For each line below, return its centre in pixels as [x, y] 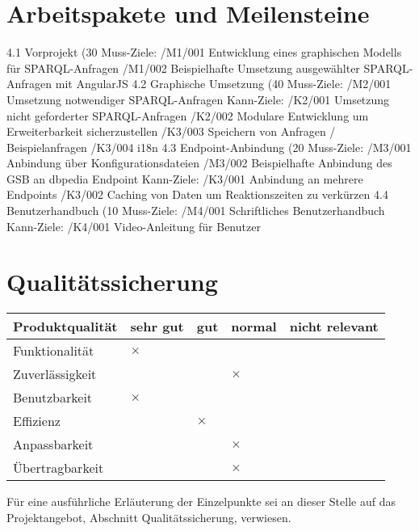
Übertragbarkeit [59, 468]
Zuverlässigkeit [55, 374]
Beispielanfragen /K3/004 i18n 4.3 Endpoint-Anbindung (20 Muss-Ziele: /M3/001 [209, 147]
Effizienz [37, 421]
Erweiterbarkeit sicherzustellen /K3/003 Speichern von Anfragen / [171, 131]
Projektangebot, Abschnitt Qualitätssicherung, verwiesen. [149, 517]
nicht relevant [334, 327]
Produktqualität [65, 327]
